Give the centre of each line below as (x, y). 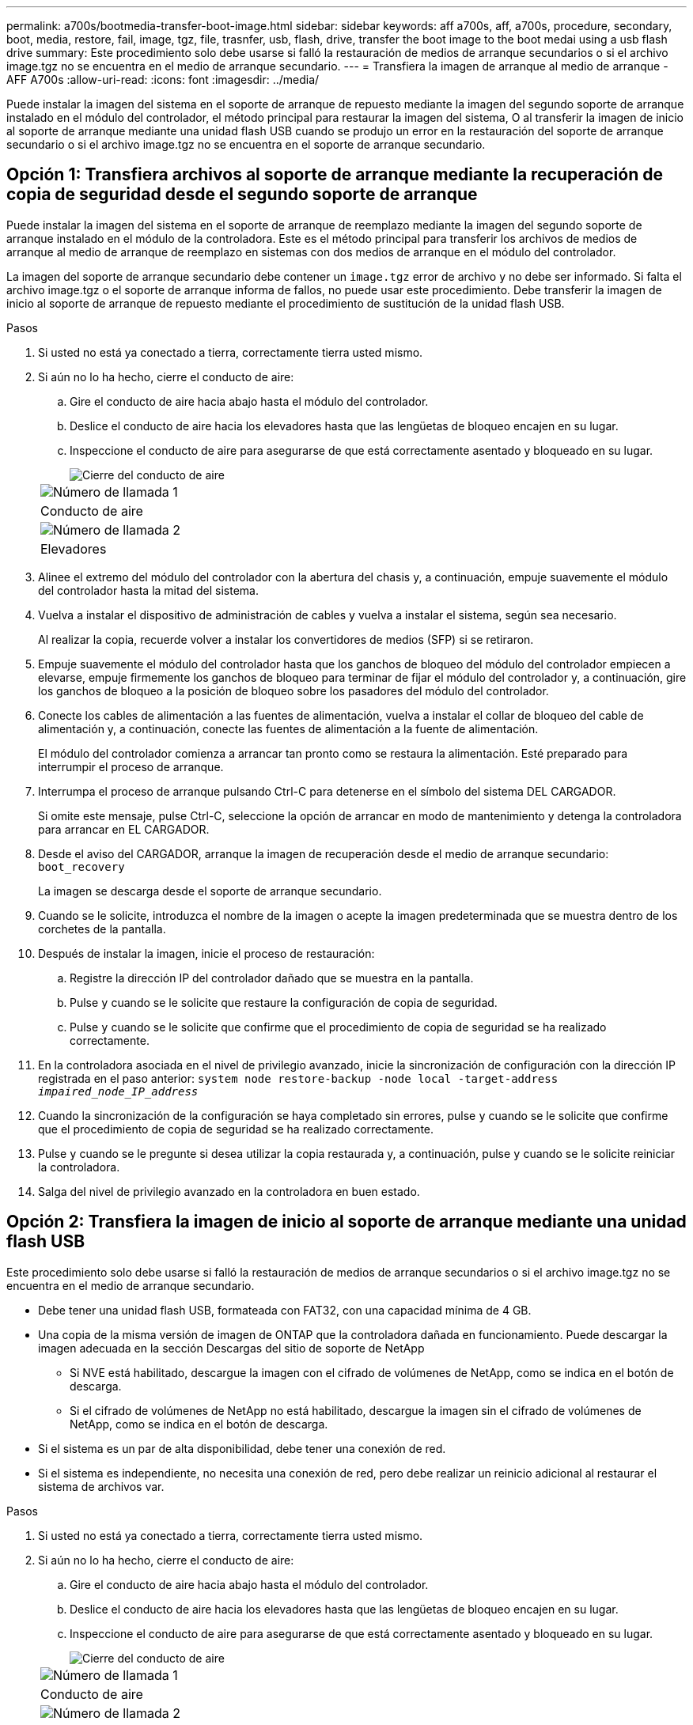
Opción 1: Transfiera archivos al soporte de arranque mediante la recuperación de (335, 175)
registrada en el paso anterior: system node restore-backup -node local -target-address (298, 1078)
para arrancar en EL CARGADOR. (124, 829)
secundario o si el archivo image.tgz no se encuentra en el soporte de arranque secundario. (246, 144)
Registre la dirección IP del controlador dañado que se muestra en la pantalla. (272, 978)
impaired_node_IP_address (118, 1091)
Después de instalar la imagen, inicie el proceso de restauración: (206, 953)
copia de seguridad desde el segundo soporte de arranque (242, 195)
